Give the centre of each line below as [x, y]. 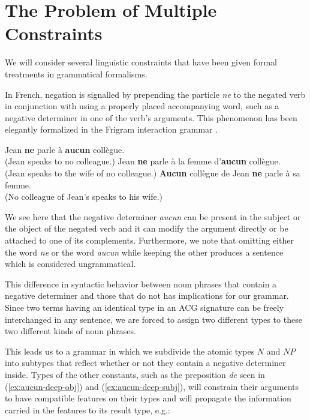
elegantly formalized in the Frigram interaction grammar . [112, 129]
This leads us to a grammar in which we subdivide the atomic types [130, 351]
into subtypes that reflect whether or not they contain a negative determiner [145, 363]
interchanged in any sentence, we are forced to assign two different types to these [154, 319]
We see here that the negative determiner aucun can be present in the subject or [153, 216]
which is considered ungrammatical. [70, 264]
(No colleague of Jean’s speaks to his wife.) [84, 196]
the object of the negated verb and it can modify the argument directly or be [147, 228]
